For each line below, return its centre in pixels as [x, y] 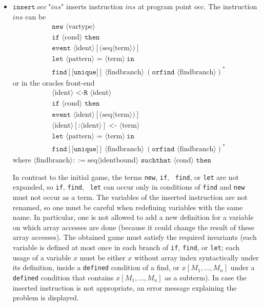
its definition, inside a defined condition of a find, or [96, 267]
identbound [118, 161]
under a [242, 267]
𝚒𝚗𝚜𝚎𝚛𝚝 [24, 7]
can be [36, 16]
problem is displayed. [46, 298]
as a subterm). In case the [206, 277]
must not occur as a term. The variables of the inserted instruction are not [130, 197]
